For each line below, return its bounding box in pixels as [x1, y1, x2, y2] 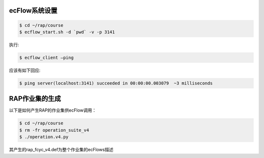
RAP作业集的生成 [9, 95, 61, 103]
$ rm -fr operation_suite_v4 [19, 127, 89, 133]
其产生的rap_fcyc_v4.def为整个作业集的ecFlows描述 [9, 147, 113, 153]
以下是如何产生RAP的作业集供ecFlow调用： [9, 107, 97, 113]
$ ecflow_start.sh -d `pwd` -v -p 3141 [19, 29, 115, 35]
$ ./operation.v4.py [19, 134, 68, 140]
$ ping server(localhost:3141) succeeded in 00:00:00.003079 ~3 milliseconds [19, 80, 213, 86]
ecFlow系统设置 [9, 6, 58, 15]
